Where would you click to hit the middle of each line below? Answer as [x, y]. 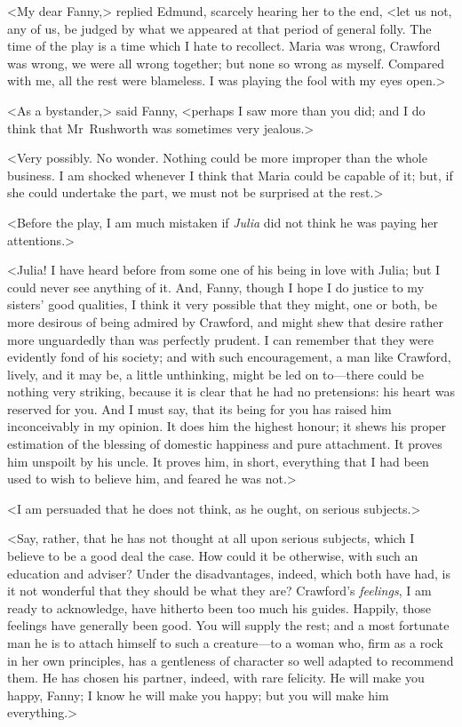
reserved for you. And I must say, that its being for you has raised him [199, 408]
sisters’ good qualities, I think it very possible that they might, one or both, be [222, 304]
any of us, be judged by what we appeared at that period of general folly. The [219, 28]
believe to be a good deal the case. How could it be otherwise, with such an [213, 556]
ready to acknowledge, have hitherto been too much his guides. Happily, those [219, 607]
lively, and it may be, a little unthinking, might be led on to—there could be [216, 374]
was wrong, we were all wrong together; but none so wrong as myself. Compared [226, 63]
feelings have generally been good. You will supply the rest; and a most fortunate [228, 625]
